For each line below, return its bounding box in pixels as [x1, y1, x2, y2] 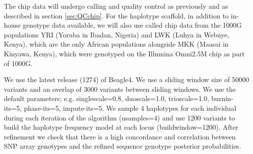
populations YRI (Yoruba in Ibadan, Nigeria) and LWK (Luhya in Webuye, [4, 29, 230, 39]
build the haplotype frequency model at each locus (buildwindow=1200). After [4, 122, 238, 132]
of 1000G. [4, 58, 33, 68]
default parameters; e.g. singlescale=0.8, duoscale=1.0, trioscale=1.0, [4, 93, 209, 103]
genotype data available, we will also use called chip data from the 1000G [22, 20, 242, 30]
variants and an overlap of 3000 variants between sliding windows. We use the [4, 84, 236, 94]
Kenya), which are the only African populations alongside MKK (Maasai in [4, 39, 229, 49]
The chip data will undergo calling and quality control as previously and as [4, 1, 228, 11]
